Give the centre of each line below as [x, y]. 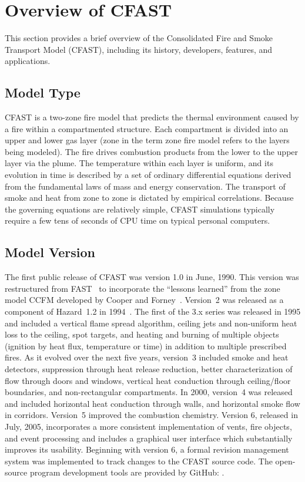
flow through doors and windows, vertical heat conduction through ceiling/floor [148, 380]
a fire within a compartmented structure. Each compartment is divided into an [147, 128]
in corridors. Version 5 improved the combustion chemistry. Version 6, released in [151, 415]
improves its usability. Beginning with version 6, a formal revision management [147, 449]
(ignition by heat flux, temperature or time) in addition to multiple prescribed [146, 346]
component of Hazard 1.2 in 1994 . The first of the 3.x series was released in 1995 [153, 311]
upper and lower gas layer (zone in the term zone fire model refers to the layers [147, 140]
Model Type [43, 92]
